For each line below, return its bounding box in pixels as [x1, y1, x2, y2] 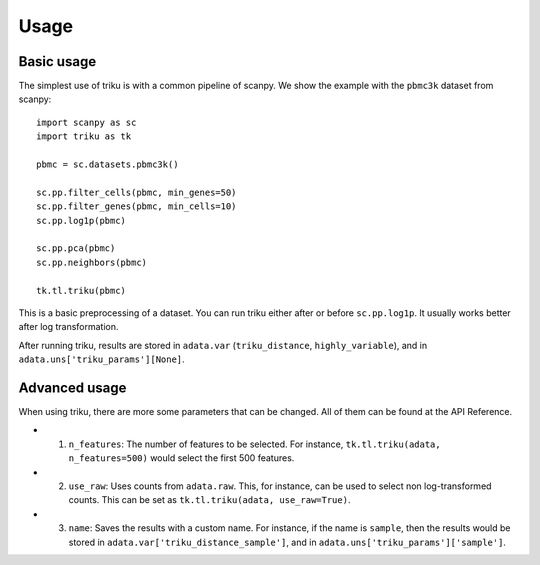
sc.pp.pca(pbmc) [36, 243, 116, 254]
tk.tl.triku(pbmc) [36, 285, 127, 296]
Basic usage [18, 53, 97, 70]
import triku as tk [36, 131, 132, 142]
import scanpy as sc [36, 116, 137, 128]
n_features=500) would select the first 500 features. [68, 452, 295, 464]
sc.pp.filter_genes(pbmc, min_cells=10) [36, 201, 237, 212]
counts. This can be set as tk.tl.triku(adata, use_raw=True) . [68, 494, 351, 506]
